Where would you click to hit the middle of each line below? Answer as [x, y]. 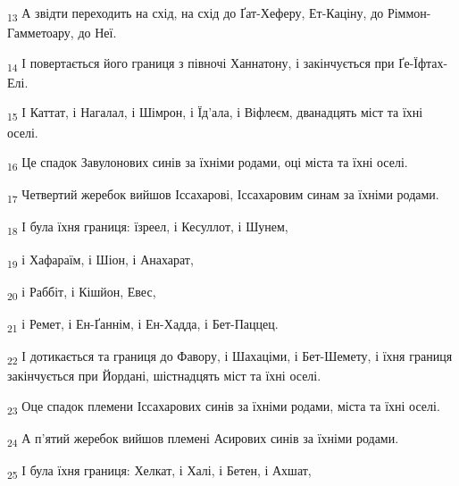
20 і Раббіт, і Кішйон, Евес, [82, 292]
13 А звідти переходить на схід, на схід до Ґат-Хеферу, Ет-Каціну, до [196, 14]
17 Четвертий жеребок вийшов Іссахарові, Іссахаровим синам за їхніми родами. [223, 196]
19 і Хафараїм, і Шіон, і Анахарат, [100, 260]
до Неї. [97, 33]
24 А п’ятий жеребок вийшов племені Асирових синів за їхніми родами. [203, 439]
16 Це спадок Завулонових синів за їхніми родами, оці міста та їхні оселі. [208, 163]
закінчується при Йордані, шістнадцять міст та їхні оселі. [164, 376]
